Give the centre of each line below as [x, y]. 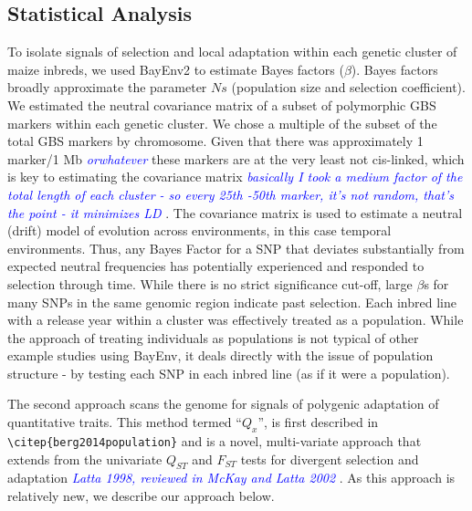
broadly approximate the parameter [107, 87]
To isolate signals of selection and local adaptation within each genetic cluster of [232, 52]
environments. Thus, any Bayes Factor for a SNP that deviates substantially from [236, 248]
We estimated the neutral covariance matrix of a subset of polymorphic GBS [222, 104]
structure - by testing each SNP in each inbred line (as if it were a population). [229, 373]
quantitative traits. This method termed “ [125, 422]
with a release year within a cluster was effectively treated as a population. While [236, 320]
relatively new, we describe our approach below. [141, 495]
